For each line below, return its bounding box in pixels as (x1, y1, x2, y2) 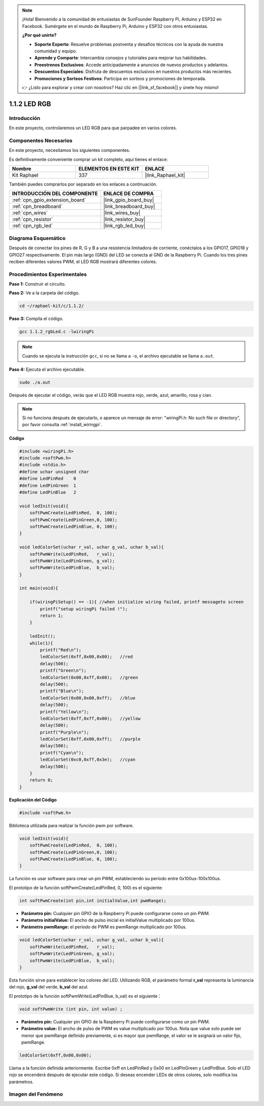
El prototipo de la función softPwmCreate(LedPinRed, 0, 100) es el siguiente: (9, 885, 163, 890)
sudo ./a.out (19, 380, 51, 385)
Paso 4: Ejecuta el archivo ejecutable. (9, 366, 86, 372)
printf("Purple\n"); (40, 729, 89, 735)
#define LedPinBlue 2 (19, 490, 77, 495)
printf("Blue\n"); (40, 688, 84, 694)
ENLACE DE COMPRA (103, 190, 154, 197)
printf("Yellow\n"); (40, 709, 89, 715)
